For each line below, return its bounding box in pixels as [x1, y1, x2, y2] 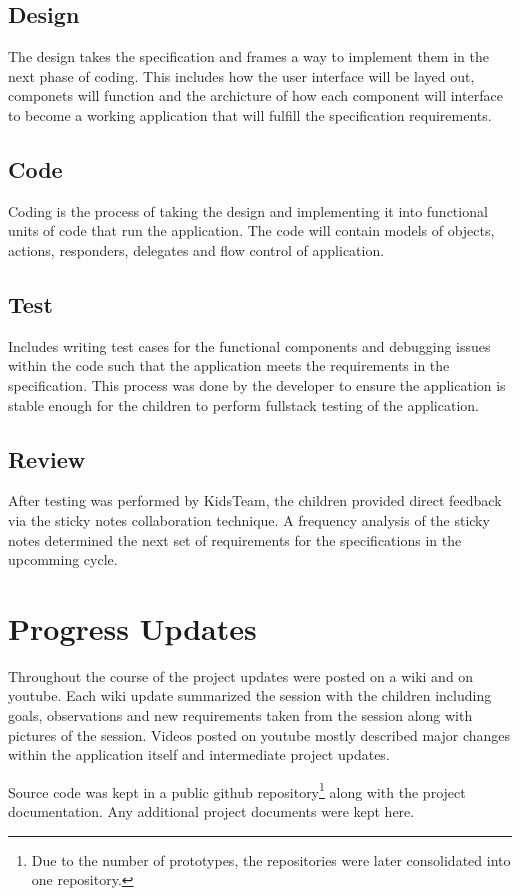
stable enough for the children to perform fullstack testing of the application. [8, 394, 479, 415]
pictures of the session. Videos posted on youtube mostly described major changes [8, 724, 511, 745]
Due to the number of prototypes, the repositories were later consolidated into [31, 849, 511, 870]
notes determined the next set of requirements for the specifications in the [8, 529, 462, 550]
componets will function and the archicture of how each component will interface [8, 85, 503, 106]
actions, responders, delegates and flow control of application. [8, 239, 385, 260]
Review [8, 443, 86, 474]
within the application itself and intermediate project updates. [8, 744, 390, 765]
